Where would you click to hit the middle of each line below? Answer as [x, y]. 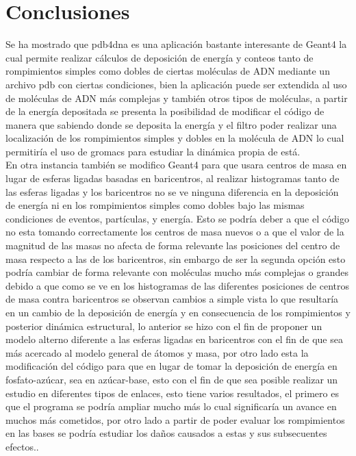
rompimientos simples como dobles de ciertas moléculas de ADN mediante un [168, 71]
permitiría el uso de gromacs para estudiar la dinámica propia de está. [153, 151]
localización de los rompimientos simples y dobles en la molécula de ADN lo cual [175, 138]
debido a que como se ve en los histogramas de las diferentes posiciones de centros [177, 285]
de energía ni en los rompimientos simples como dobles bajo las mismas [155, 205]
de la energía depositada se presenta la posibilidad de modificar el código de [165, 111]
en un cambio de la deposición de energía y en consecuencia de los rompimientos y [178, 312]
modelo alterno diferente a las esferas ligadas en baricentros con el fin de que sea [174, 339]
